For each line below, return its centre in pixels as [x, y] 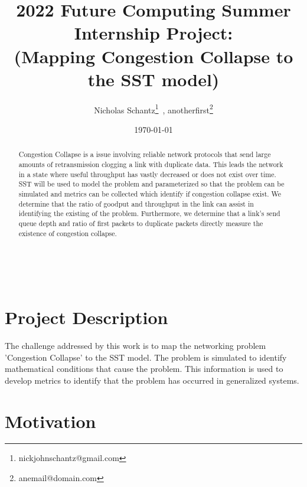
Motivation [50, 421]
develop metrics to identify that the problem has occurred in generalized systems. [152, 380]
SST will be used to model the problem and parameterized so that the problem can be [151, 184]
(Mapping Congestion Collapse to [153, 56]
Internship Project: [153, 33]
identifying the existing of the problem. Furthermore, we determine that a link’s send [149, 213]
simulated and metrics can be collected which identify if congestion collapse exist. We [150, 193]
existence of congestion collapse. [68, 233]
